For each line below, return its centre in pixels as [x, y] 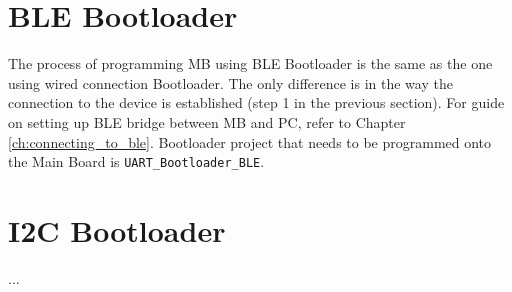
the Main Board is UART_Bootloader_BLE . [136, 161]
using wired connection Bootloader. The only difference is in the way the [230, 82]
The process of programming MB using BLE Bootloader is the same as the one [250, 63]
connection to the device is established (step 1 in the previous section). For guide [256, 102]
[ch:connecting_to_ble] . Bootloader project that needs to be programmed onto [250, 141]
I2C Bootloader [117, 229]
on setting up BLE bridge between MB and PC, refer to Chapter [207, 121]
